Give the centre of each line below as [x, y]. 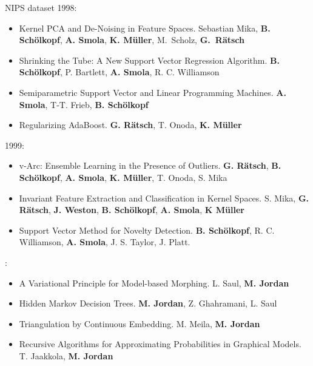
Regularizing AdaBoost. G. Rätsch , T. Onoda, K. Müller [130, 125]
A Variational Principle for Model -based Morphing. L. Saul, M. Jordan [154, 283]
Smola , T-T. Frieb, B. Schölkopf [84, 104]
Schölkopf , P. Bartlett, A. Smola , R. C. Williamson [119, 72]
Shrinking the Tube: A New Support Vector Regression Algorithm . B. [149, 60]
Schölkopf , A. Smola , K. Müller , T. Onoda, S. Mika [123, 177]
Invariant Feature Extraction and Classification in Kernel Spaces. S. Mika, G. [164, 198]
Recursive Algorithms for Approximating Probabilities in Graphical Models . [160, 344]
